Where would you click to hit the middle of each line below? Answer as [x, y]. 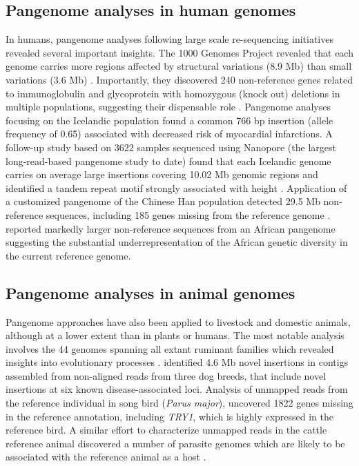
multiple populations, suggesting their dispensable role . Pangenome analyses [168, 107]
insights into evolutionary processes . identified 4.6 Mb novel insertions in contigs [177, 362]
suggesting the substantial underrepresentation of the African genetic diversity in [177, 242]
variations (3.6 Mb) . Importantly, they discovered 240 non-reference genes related [179, 79]
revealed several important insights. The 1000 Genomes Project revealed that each [179, 52]
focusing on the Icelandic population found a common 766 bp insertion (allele [169, 120]
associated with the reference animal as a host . [106, 457]
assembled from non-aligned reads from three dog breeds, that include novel [166, 375]
